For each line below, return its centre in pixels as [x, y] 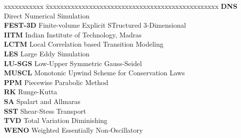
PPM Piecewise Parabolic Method [56, 82]
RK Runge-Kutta [31, 92]
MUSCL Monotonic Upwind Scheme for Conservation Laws [94, 73]
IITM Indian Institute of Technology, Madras [73, 34]
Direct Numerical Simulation [47, 15]
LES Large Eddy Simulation [47, 53]
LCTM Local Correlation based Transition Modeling [84, 44]
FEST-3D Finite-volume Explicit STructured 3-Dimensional [95, 25]
